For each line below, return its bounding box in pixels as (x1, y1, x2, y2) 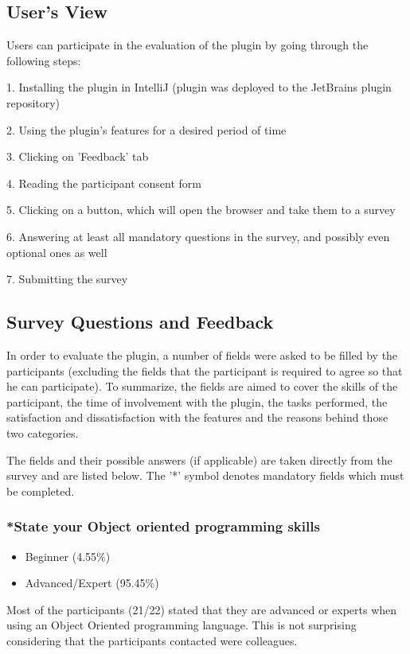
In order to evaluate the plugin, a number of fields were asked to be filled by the (6, 346, 398, 363)
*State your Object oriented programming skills (6, 516, 320, 536)
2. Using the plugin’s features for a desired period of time (6, 121, 287, 138)
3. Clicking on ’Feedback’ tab (6, 148, 149, 165)
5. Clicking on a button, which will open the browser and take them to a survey (6, 201, 396, 218)
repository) (6, 94, 61, 111)
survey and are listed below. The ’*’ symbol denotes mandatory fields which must (6, 467, 404, 484)
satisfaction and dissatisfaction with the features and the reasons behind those (6, 409, 389, 426)
